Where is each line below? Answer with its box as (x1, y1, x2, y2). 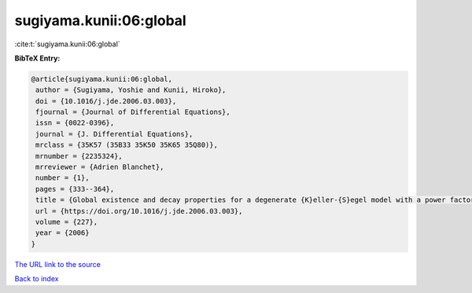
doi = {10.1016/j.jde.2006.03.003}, (35, 97, 177, 105)
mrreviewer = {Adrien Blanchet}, (35, 163, 164, 172)
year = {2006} (35, 229, 90, 237)
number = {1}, (35, 174, 90, 182)
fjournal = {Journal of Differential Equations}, (35, 108, 231, 117)
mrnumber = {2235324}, (35, 152, 124, 160)
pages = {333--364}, (35, 185, 115, 193)
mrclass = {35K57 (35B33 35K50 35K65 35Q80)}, (35, 141, 218, 149)
